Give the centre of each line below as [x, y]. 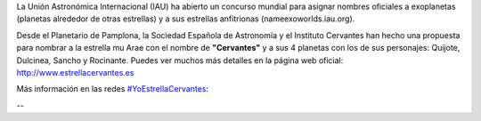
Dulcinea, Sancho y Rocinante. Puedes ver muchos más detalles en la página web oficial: [180, 60]
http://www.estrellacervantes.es [75, 72]
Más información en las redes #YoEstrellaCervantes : [113, 89]
